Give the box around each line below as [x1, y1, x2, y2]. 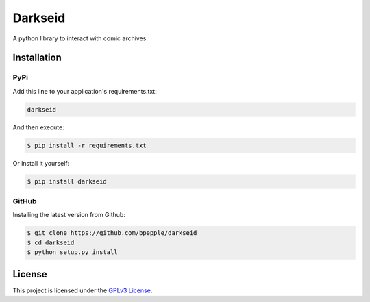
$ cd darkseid [27, 238, 75, 247]
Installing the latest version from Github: [12, 211, 126, 219]
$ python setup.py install [27, 249, 118, 256]
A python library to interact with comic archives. [12, 34, 149, 42]
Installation [12, 52, 62, 64]
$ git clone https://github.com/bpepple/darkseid [27, 229, 197, 237]
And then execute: [12, 123, 64, 131]
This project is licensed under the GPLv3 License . [12, 286, 153, 294]
